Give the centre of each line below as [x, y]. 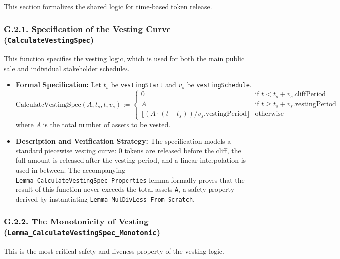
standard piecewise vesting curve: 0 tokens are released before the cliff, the [128, 150]
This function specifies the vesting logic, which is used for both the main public [124, 58]
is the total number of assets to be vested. [107, 124]
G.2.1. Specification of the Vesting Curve [87, 28]
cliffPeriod [310, 94]
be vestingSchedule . [219, 85]
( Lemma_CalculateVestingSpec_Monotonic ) [82, 232]
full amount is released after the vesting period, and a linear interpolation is [131, 160]
